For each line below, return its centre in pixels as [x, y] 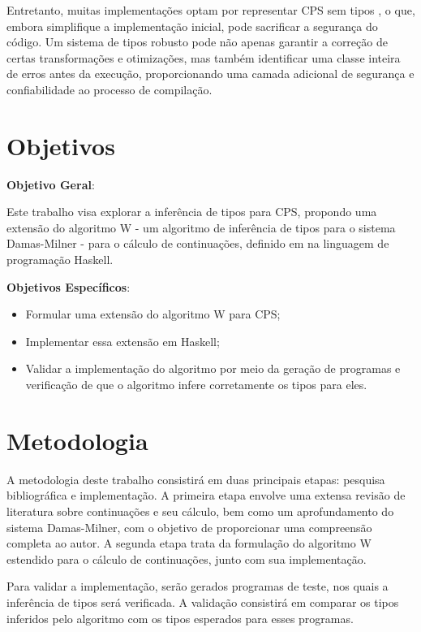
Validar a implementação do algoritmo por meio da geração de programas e [213, 368]
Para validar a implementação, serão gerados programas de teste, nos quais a [198, 586]
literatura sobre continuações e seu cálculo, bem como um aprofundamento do [200, 511]
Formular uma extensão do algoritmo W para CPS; [153, 314]
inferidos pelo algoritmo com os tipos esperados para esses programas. [180, 618]
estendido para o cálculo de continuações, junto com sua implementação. [187, 558]
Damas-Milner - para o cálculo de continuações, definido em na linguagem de [198, 243]
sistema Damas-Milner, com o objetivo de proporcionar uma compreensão [189, 527]
